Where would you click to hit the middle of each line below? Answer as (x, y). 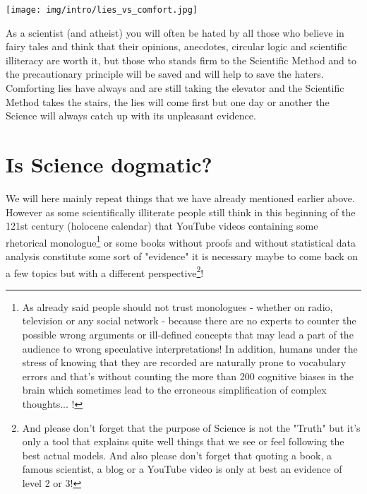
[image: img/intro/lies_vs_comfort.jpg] (102, 10)
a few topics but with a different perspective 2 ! (105, 271)
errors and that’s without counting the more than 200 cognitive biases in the (188, 376)
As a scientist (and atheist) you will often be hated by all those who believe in (175, 32)
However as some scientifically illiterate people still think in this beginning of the (181, 212)
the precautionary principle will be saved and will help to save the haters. (165, 74)
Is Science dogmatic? (109, 164)
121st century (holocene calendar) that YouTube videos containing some (162, 226)
